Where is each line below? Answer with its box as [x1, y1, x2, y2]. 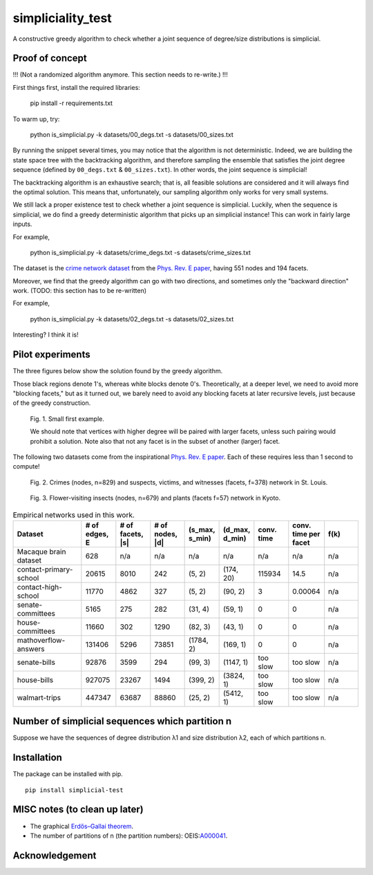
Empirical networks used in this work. [12, 510, 135, 520]
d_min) [222, 533, 247, 543]
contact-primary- [17, 564, 73, 574]
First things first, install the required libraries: [12, 83, 141, 91]
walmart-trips [17, 693, 61, 702]
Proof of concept [12, 53, 88, 64]
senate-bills [17, 657, 55, 667]
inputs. [12, 220, 32, 228]
